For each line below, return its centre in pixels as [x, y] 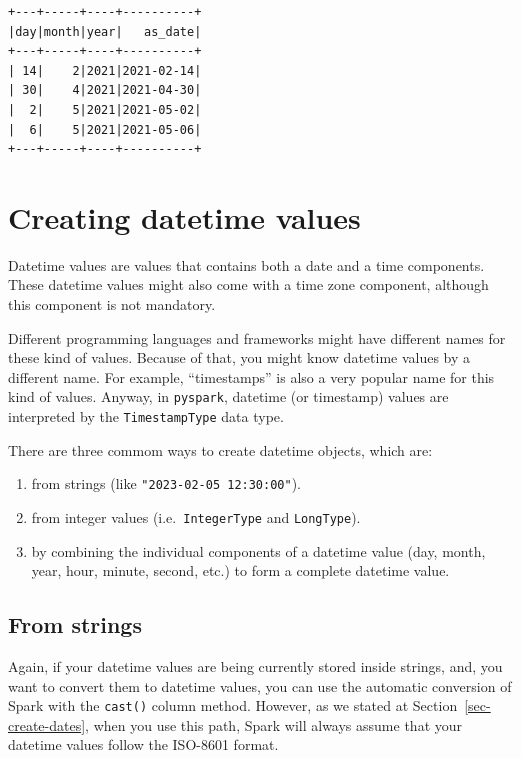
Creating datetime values [184, 216]
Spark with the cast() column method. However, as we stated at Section [233, 705]
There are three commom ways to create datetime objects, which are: [220, 449]
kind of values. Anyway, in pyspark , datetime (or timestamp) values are [228, 396]
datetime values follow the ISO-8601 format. [143, 744]
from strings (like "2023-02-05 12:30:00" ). [166, 483]
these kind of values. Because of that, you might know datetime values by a [239, 357]
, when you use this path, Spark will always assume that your [274, 724]
